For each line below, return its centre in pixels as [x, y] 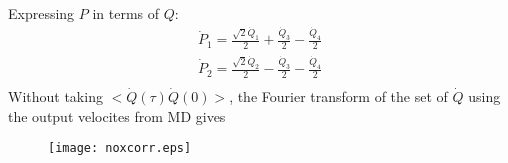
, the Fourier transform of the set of [338, 96]
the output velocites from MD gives [117, 115]
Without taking [55, 96]
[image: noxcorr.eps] [120, 148]
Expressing [41, 13]
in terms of [126, 13]
